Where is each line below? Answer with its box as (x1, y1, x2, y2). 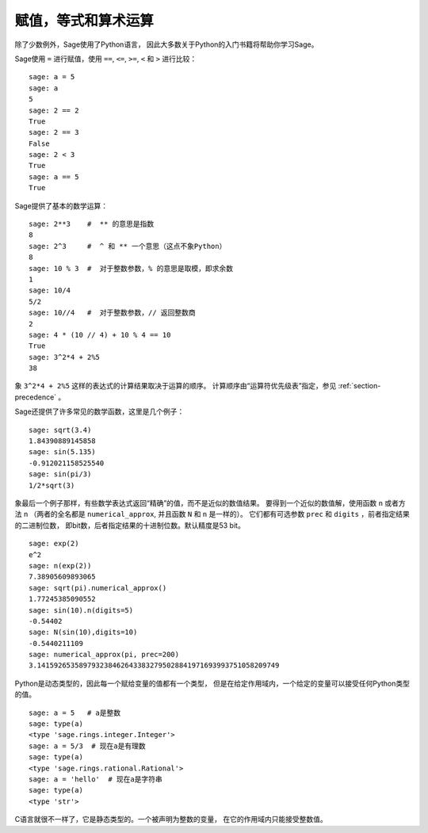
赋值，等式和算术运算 (14, 12, 155, 29)
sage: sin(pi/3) (29, 470, 92, 479)
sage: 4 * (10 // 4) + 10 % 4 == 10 (29, 330, 171, 339)
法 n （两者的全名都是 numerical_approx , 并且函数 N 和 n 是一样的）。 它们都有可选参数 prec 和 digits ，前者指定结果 (14, 510, 410, 519)
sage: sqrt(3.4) (29, 425, 92, 434)
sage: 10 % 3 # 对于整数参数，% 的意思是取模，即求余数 (29, 264, 234, 273)
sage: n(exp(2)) (29, 561, 92, 570)
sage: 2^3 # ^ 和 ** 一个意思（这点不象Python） (29, 242, 227, 250)
